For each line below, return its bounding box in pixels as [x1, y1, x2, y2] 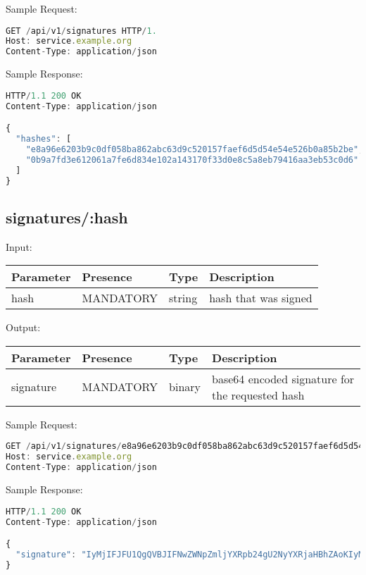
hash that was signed [209, 290, 313, 307]
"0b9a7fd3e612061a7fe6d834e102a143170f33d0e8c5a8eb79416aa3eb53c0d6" [25, 154, 359, 165]
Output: [6, 320, 41, 335]
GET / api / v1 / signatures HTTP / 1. [6, 25, 157, 36]
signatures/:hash [6, 206, 128, 228]
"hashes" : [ [15, 134, 72, 144]
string [169, 290, 198, 307]
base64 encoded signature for [212, 370, 355, 387]
